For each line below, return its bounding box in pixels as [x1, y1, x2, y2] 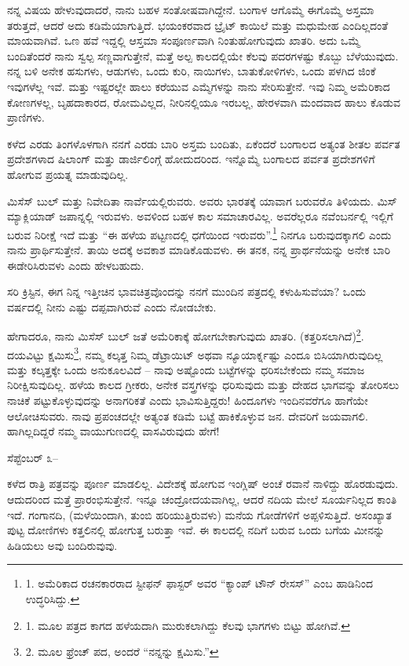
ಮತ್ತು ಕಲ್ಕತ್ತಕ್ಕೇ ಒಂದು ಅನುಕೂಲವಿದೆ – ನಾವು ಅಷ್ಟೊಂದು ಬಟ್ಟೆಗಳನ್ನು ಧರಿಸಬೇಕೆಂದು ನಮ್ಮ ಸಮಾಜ [7, 361, 365, 377]
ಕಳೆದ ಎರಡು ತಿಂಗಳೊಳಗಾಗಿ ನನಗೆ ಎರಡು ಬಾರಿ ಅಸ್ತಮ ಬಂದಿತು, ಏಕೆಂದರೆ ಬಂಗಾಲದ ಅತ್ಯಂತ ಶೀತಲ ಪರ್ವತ [7, 135, 400, 151]
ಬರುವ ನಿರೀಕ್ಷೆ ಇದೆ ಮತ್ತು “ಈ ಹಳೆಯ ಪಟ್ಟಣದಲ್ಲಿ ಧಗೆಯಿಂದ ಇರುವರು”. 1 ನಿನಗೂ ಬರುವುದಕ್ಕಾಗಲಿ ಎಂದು [7, 224, 392, 242]
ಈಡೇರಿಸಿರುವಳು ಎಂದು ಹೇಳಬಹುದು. [7, 257, 144, 273]
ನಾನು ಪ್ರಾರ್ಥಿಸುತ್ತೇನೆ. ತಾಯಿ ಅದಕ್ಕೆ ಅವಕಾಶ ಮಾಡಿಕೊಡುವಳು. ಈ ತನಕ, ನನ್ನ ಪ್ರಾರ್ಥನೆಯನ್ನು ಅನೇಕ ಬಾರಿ [7, 241, 391, 257]
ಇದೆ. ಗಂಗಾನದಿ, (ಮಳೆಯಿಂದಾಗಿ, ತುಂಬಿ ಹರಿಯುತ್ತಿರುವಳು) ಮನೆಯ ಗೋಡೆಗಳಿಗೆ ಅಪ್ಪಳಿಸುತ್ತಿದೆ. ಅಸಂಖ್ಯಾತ [7, 506, 392, 522]
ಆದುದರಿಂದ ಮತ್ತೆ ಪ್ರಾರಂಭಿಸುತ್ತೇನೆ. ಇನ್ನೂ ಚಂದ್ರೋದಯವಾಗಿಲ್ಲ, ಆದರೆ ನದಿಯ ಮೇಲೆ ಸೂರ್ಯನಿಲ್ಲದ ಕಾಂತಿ [7, 491, 397, 507]
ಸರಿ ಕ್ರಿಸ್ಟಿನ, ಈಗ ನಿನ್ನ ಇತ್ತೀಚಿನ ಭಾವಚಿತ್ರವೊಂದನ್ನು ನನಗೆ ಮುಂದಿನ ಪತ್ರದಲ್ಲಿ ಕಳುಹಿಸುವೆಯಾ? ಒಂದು [7, 283, 366, 300]
